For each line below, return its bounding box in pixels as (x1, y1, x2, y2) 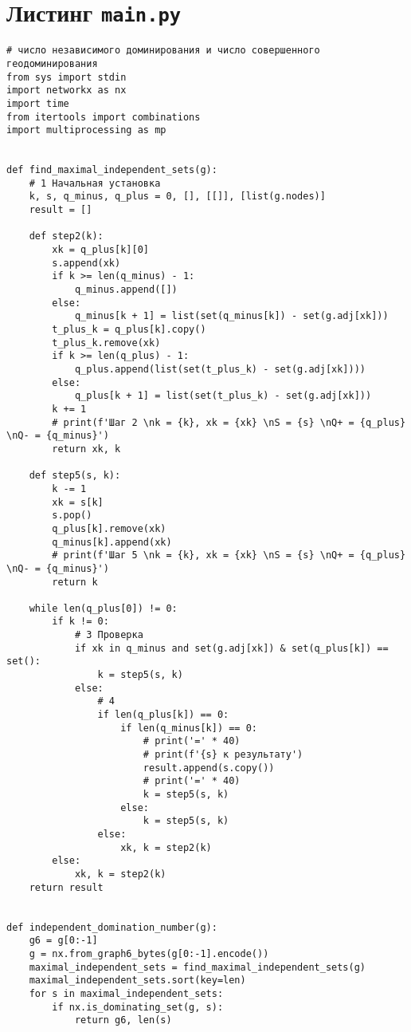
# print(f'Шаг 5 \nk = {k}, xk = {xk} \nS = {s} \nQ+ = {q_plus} (52, 549, 406, 561)
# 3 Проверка (74, 629, 143, 641)
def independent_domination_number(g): (6, 921, 217, 933)
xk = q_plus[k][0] (52, 244, 149, 256)
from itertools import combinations (6, 111, 201, 123)
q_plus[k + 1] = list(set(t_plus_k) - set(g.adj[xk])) (74, 390, 372, 402)
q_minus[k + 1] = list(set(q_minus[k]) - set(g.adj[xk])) (74, 310, 389, 322)
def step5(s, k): (29, 470, 121, 482)
